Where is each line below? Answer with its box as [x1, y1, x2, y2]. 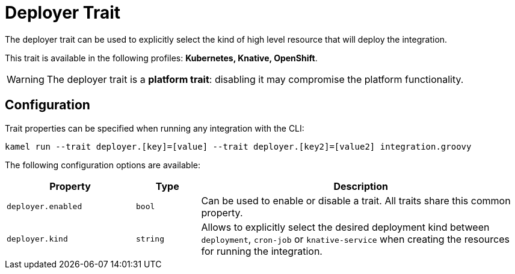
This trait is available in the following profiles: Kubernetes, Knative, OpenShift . [5, 52, 318, 63]
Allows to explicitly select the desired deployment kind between [201, 221, 490, 233]
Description [333, 180, 388, 192]
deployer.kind [7, 234, 68, 244]
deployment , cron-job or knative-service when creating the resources [201, 233, 510, 245]
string [136, 234, 164, 244]
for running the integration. [201, 245, 322, 257]
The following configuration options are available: [5, 159, 201, 170]
